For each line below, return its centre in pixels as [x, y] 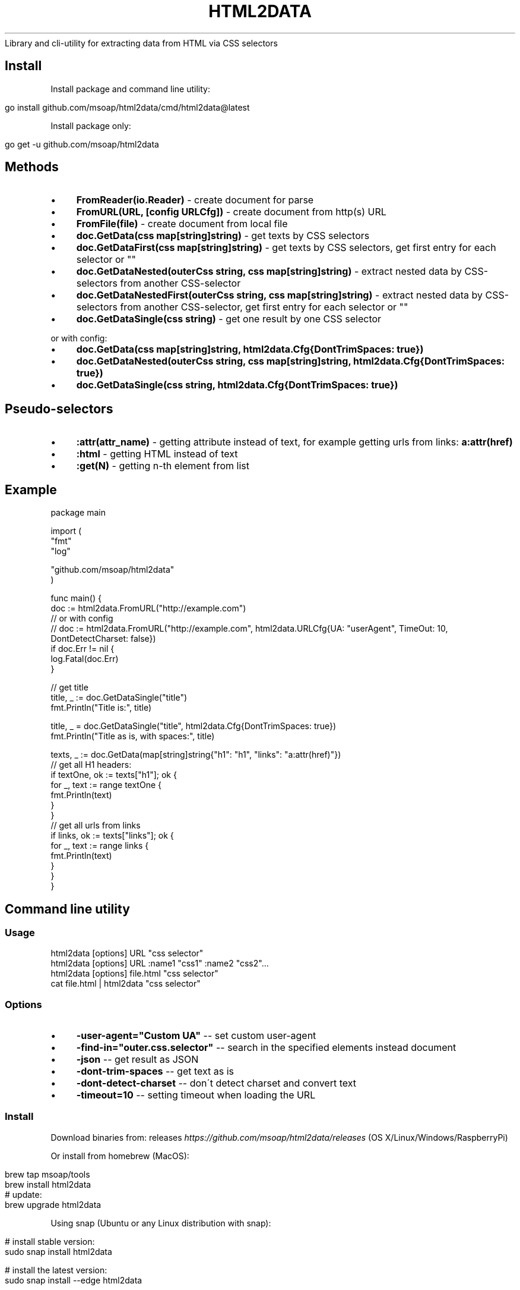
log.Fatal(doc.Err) [85, 659]
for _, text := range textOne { [106, 785]
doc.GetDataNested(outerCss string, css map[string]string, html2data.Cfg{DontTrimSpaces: [291, 361]
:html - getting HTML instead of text [157, 454]
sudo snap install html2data [58, 1251]
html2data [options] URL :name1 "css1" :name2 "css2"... [160, 963]
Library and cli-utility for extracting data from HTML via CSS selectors [141, 43]
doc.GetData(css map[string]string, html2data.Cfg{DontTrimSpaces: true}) [250, 349]
